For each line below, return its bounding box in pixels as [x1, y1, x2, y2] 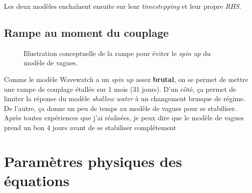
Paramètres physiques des [4, 151, 182, 171]
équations [4, 170, 70, 190]
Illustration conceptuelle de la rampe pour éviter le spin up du [24, 48, 211, 58]
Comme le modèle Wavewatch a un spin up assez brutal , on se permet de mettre [4, 74, 249, 84]
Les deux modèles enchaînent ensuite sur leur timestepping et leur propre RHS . [4, 1, 241, 11]
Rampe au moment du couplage [4, 25, 169, 40]
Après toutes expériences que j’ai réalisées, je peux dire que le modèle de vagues [4, 112, 244, 123]
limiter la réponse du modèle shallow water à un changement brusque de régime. [4, 93, 246, 104]
